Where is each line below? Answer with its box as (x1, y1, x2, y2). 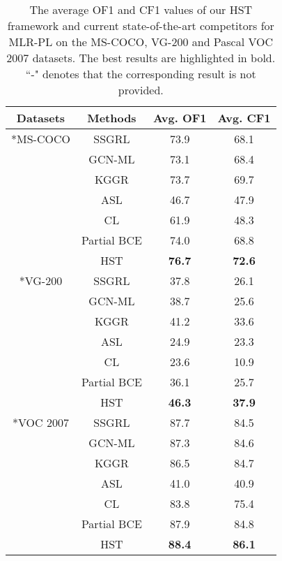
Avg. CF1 (217, 110, 271, 126)
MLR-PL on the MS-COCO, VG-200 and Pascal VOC (8, 34, 274, 50)
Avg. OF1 (152, 110, 207, 126)
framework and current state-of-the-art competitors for (7, 17, 274, 34)
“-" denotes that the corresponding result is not (25, 66, 256, 82)
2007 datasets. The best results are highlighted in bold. (6, 50, 276, 66)
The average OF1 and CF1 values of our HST (29, 1, 253, 17)
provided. (118, 82, 164, 98)
